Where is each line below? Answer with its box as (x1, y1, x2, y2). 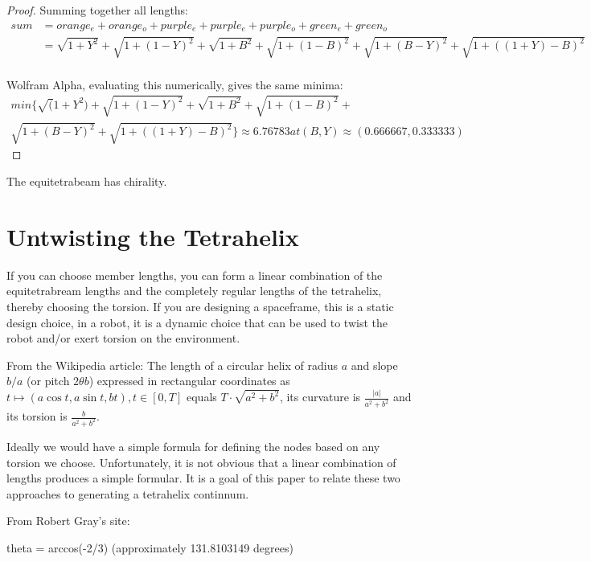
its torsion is (6, 408, 68, 425)
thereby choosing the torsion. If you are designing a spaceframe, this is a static (6, 297, 394, 314)
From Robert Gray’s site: (6, 512, 130, 529)
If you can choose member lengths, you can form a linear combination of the (6, 266, 383, 283)
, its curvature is (279, 388, 361, 405)
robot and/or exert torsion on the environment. (6, 330, 240, 347)
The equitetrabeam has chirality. (6, 173, 167, 190)
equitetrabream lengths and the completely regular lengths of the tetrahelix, (6, 282, 382, 299)
